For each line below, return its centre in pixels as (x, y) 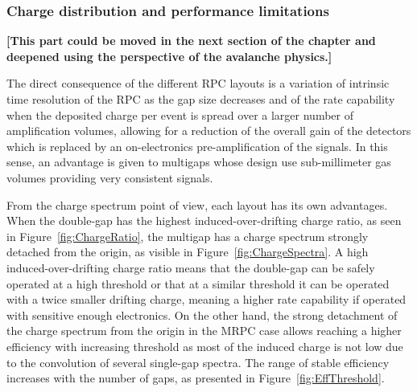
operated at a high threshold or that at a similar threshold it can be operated (198, 283)
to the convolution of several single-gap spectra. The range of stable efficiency (198, 362)
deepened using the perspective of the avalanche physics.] (169, 56)
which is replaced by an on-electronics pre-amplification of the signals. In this (197, 146)
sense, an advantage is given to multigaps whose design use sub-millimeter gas (199, 162)
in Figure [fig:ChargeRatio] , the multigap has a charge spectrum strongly (188, 236)
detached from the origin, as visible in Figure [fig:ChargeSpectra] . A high (188, 252)
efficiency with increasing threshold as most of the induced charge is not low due (205, 346)
